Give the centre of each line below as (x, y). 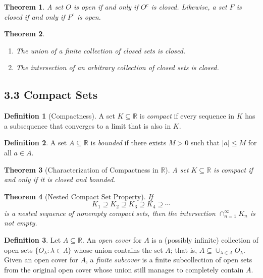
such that (205, 143)
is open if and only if (106, 7)
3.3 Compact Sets (51, 95)
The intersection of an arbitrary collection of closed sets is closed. (117, 67)
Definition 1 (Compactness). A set (60, 116)
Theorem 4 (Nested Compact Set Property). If (78, 196)
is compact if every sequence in (187, 116)
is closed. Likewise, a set (189, 7)
